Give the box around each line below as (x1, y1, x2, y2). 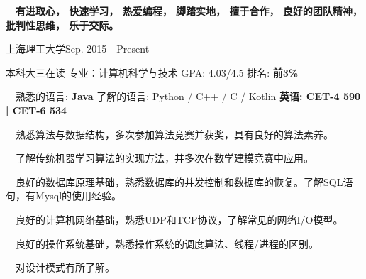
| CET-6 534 (6, 102, 67, 117)
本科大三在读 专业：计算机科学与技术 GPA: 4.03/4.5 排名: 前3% (6, 65, 299, 80)
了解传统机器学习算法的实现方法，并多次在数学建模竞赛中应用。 (16, 151, 314, 165)
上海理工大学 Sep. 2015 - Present (6, 41, 150, 56)
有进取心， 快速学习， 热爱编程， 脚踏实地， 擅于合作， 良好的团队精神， (16, 4, 362, 18)
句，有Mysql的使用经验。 (6, 188, 122, 203)
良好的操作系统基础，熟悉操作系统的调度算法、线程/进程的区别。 (16, 236, 318, 251)
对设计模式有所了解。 (16, 260, 115, 275)
